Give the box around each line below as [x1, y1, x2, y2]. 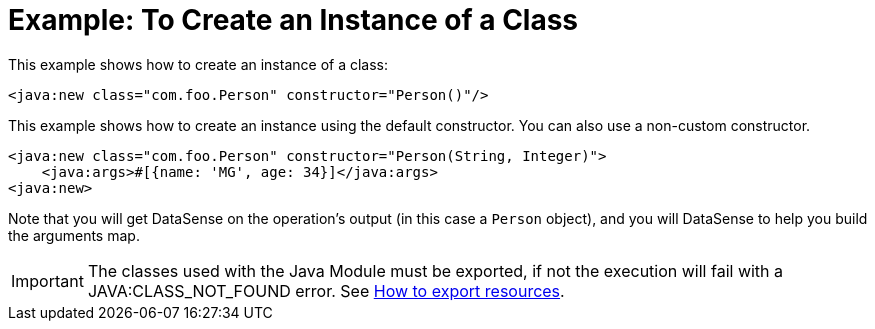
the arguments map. [8, 226, 140, 244]
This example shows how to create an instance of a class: [8, 55, 389, 73]
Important [11, 270, 84, 291]
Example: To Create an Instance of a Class [8, 3, 579, 37]
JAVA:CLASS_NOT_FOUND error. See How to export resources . [87, 280, 565, 301]
